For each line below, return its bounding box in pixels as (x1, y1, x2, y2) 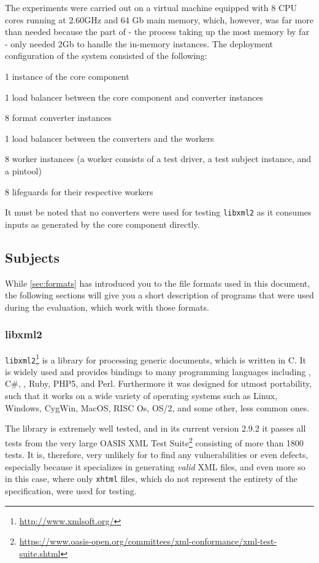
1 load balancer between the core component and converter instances (5, 90, 264, 103)
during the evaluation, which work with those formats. (5, 300, 209, 313)
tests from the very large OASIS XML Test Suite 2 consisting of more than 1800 (5, 434, 304, 449)
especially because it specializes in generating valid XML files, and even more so (5, 460, 306, 473)
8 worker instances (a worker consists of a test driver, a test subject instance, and (5, 152, 312, 165)
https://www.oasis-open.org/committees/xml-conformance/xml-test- (19, 535, 277, 548)
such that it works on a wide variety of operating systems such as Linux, (5, 389, 278, 402)
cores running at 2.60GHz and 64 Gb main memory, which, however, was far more (5, 13, 314, 26)
